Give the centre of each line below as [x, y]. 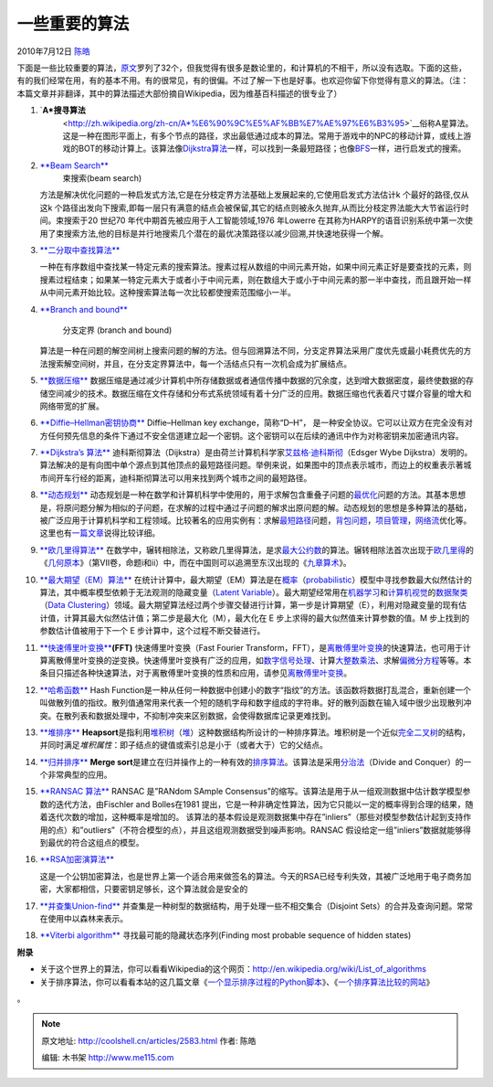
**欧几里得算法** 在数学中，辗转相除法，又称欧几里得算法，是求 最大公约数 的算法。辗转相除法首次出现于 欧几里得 [252, 549]
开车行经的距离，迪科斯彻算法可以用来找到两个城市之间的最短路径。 [184, 478]
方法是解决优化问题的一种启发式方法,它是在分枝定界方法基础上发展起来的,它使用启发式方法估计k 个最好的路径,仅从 [254, 195]
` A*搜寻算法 [63, 111]
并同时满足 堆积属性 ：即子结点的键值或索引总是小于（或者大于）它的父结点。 [184, 745]
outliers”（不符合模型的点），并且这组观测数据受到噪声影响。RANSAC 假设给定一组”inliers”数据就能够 [273, 830]
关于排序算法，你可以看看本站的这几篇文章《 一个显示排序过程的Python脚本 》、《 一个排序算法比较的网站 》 [237, 982]
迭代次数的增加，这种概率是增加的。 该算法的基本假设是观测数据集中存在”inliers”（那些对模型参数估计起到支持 [255, 817]
